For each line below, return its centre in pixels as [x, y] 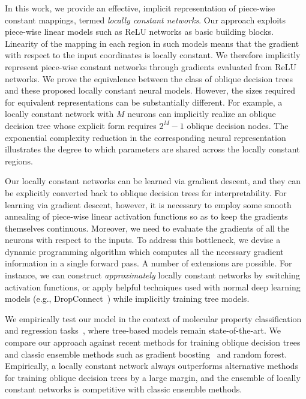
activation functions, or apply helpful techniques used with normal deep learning [153, 286]
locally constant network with [59, 114]
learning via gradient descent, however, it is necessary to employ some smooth [148, 204]
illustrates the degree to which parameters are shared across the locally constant [152, 149]
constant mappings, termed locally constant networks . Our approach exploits [145, 19]
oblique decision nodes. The [238, 125]
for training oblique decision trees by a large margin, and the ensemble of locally [153, 377]
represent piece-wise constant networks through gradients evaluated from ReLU [151, 66]
